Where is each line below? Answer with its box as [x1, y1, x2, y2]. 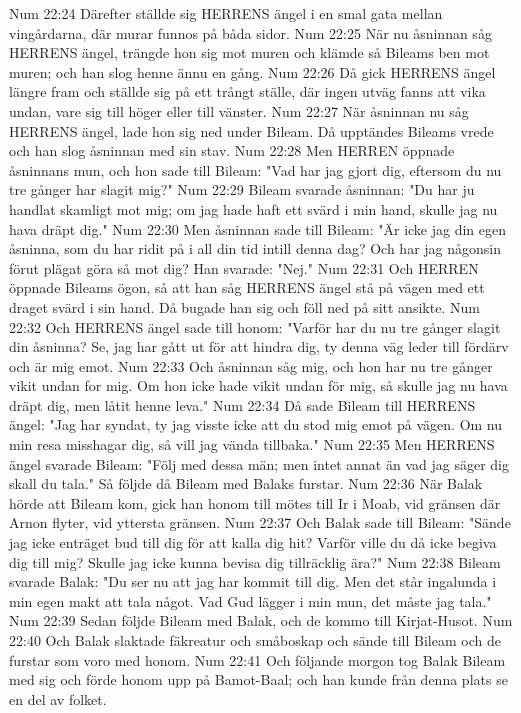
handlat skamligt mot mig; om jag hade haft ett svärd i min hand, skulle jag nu [9, 198, 498, 219]
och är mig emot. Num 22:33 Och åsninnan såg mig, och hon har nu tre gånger [9, 355, 493, 376]
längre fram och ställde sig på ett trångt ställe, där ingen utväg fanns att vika [9, 81, 486, 102]
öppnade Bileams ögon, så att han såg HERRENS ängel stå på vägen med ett [9, 277, 485, 298]
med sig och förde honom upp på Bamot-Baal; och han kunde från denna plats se [9, 669, 508, 690]
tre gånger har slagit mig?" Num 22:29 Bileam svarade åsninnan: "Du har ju [9, 179, 475, 200]
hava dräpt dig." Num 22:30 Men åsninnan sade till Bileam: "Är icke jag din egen [9, 218, 507, 239]
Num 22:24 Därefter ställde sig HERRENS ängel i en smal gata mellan [9, 3, 443, 23]
